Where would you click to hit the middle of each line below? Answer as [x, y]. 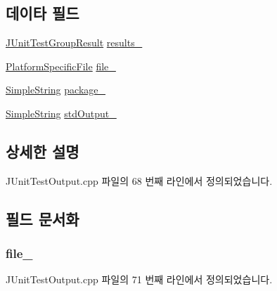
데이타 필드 [43, 13]
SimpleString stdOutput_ [61, 113]
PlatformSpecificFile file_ [61, 66]
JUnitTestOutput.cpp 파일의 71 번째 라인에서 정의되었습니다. [139, 279]
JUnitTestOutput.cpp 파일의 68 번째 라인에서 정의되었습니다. [139, 180]
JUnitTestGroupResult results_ [74, 43]
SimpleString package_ [56, 90]
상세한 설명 [43, 151]
